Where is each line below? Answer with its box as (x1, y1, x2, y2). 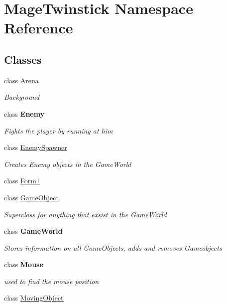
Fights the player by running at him (4, 125, 113, 136)
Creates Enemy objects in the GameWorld (4, 158, 131, 169)
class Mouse (4, 259, 43, 270)
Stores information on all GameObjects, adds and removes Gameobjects (4, 242, 222, 253)
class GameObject (4, 192, 59, 202)
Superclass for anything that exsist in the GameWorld (4, 209, 167, 219)
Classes (4, 51, 42, 67)
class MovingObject (4, 293, 64, 303)
